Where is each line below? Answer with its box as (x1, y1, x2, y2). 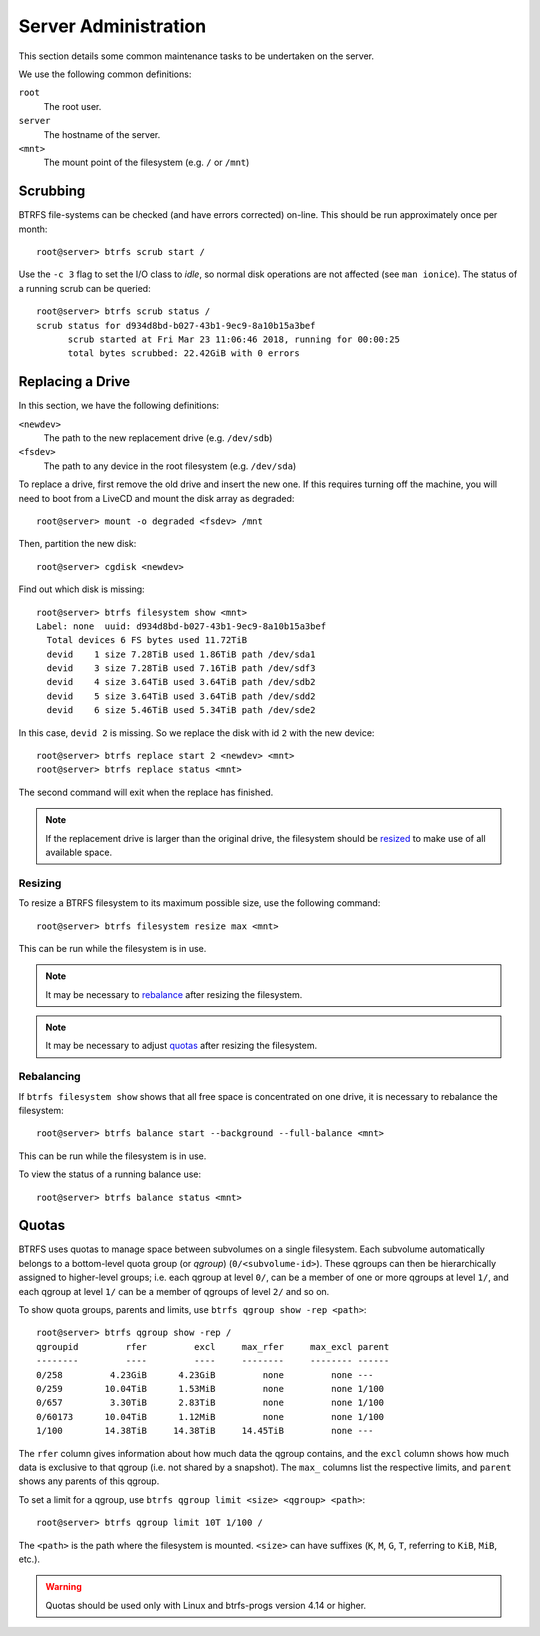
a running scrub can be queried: (18, 282, 151, 294)
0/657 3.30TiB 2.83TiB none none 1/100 (36, 1397, 385, 1409)
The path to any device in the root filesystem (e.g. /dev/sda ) (43, 460, 297, 472)
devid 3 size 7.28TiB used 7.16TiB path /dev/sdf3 (46, 663, 316, 674)
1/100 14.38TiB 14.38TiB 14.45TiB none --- (36, 1425, 374, 1437)
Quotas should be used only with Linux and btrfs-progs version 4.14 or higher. (45, 1599, 367, 1611)
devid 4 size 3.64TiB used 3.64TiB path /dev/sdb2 (46, 676, 316, 688)
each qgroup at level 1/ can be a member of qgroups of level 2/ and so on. (18, 1285, 330, 1297)
